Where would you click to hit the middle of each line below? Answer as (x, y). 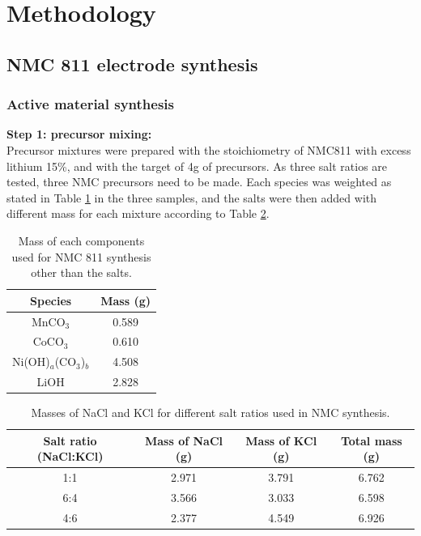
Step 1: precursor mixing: (79, 134)
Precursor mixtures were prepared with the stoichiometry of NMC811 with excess (209, 149)
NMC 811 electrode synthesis (132, 64)
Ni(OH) (31, 362)
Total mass (371, 440)
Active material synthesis (90, 104)
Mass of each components (81, 240)
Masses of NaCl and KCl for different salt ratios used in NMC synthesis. (210, 413)
